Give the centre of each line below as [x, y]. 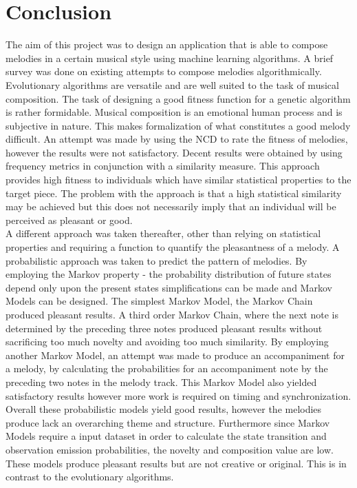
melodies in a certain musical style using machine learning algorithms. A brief [170, 58]
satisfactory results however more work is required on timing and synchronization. [178, 395]
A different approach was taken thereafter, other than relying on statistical [163, 233]
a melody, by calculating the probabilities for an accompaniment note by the [167, 368]
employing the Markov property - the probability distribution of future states [169, 274]
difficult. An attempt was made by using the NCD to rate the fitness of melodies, [177, 139]
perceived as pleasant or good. [69, 220]
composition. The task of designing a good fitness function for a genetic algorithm [178, 98]
